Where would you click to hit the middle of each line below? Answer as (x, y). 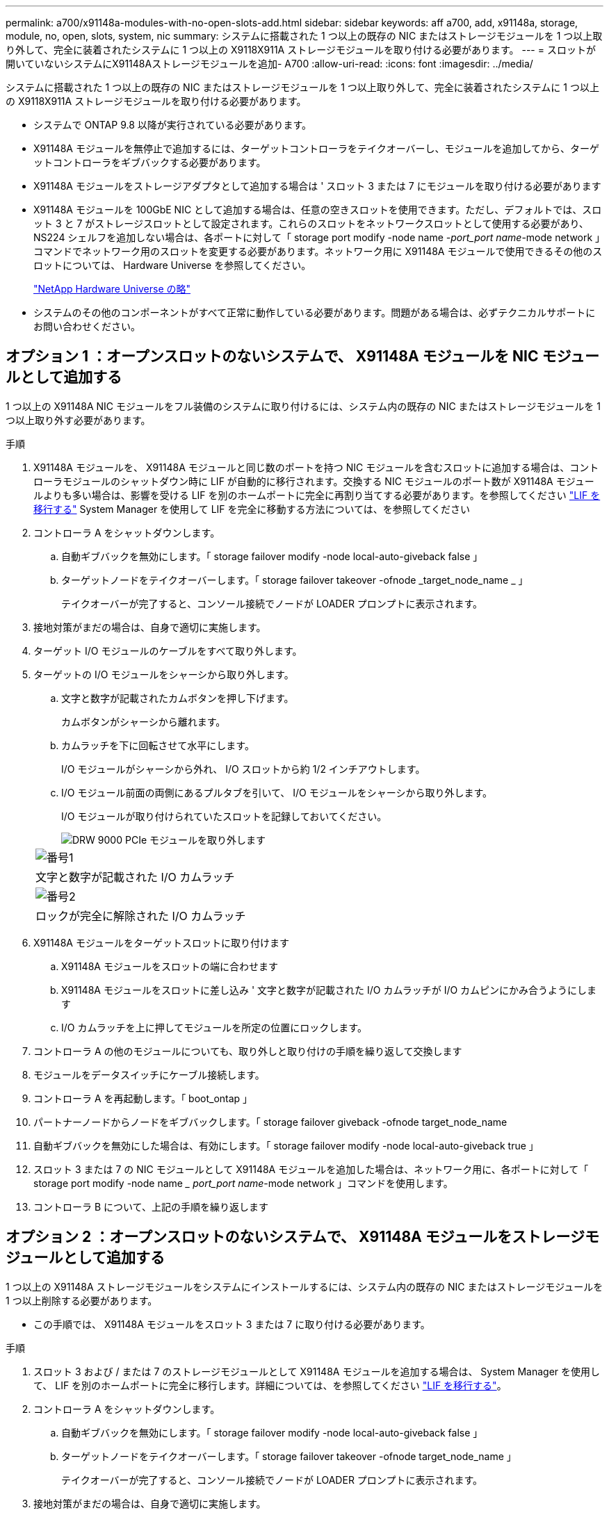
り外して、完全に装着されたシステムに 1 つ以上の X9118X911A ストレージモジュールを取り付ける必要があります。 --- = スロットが (301, 50)
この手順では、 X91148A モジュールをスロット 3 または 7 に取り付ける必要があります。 (232, 1324)
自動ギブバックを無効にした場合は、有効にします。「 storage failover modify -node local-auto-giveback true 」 (286, 1145)
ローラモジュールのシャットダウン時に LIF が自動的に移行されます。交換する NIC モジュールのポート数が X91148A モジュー (314, 481)
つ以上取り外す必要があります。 (78, 420)
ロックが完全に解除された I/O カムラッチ (141, 916)
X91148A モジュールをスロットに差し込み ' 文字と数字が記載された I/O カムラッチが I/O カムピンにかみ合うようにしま (329, 990)
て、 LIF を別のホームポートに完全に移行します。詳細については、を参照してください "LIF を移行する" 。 (270, 1385)
